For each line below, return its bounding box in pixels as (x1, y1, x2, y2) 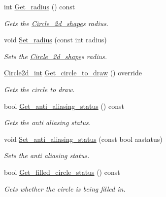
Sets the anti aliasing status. (4, 150, 90, 161)
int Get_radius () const (4, 1, 75, 11)
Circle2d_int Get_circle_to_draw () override (4, 67, 142, 78)
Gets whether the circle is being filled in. (4, 183, 126, 194)
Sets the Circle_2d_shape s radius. (4, 51, 107, 61)
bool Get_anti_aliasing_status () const (4, 100, 124, 111)
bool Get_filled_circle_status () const (4, 166, 120, 177)
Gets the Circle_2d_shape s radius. (4, 18, 109, 28)
